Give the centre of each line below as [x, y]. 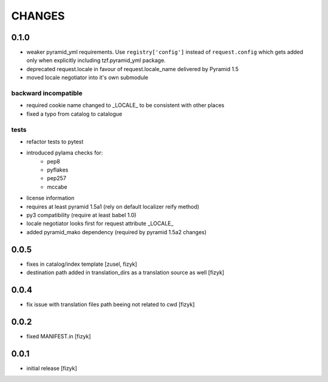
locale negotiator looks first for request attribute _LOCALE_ [100, 224]
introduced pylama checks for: [65, 153]
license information [50, 198]
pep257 [57, 178]
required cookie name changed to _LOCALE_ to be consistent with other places [125, 105]
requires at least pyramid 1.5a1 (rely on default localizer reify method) [113, 206]
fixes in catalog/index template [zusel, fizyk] [82, 264]
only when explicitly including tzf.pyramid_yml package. [96, 60]
